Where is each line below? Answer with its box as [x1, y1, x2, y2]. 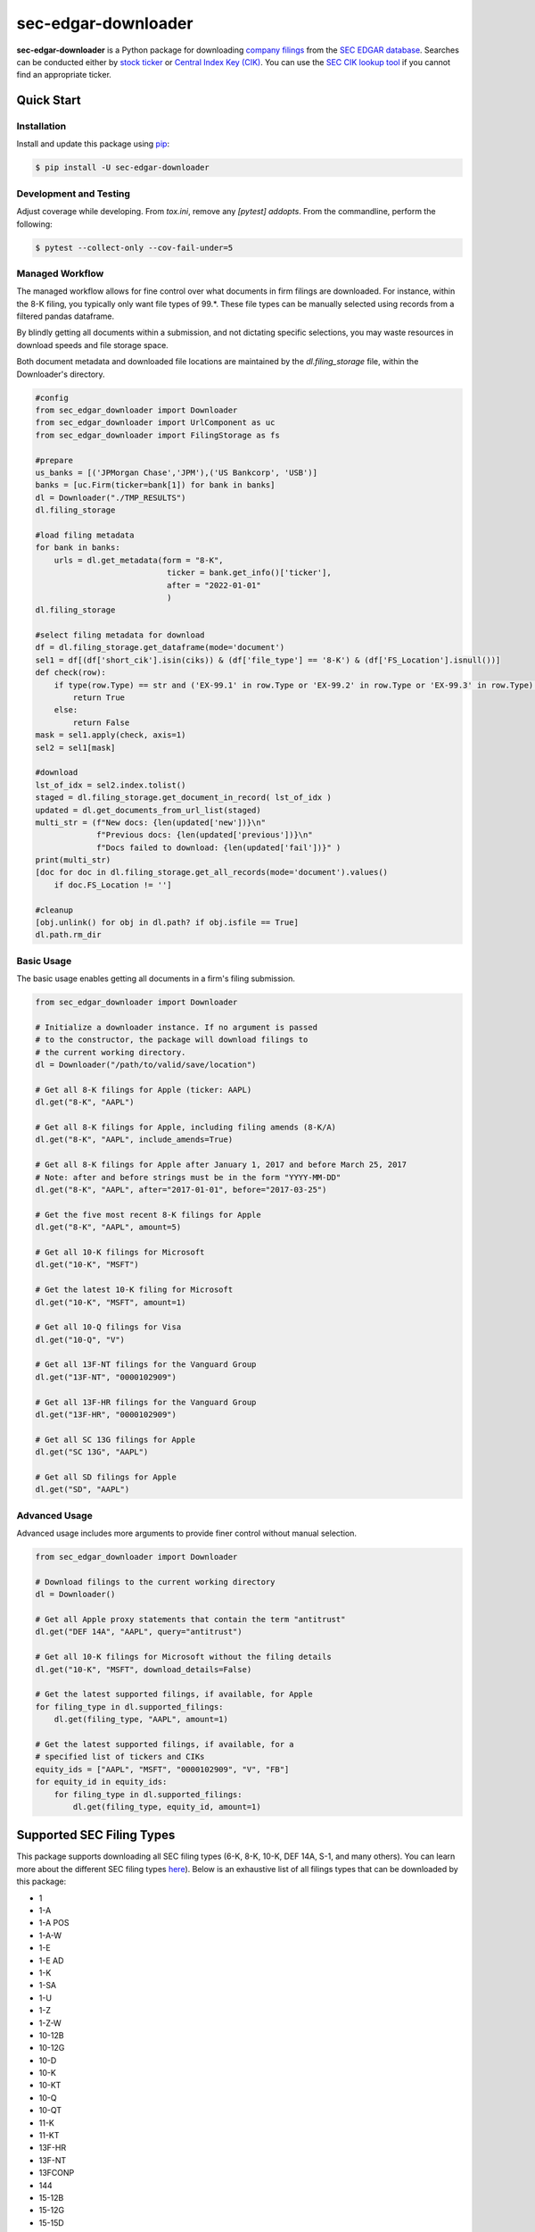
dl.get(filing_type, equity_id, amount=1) [72, 1802, 262, 1811]
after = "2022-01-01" [166, 580, 262, 590]
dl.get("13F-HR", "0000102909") [35, 1410, 177, 1420]
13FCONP [38, 2168, 75, 2178]
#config [35, 393, 69, 403]
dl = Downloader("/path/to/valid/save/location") [35, 1060, 257, 1070]
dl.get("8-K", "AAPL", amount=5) [35, 1222, 182, 1232]
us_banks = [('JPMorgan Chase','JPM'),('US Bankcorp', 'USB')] [35, 467, 318, 478]
